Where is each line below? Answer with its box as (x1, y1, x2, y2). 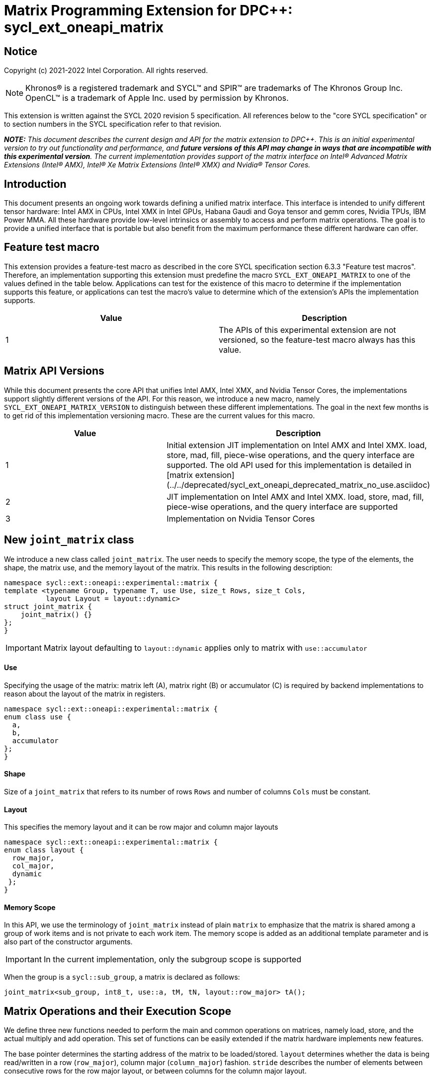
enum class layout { (4, 846, 84, 854)
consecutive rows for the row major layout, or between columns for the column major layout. (4, 1067, 307, 1076)
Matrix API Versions (4, 365, 104, 378)
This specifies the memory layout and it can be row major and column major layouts (4, 823, 278, 832)
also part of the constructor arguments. (4, 937, 133, 946)
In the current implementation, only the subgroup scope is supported (43, 954, 301, 965)
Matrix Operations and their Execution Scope (4, 1004, 231, 1017)
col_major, (12, 862, 55, 870)
